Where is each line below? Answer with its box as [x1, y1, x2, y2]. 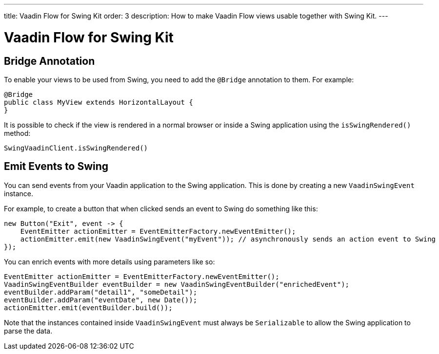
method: [4, 129, 31, 137]
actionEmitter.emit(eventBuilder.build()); [4, 303, 173, 312]
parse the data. [4, 326, 53, 335]
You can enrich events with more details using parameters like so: [4, 257, 215, 266]
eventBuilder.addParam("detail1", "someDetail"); [4, 288, 198, 296]
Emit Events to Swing [4, 160, 109, 173]
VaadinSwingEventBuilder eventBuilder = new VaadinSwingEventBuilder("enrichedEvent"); [4, 280, 350, 288]
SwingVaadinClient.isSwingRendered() [4, 144, 148, 152]
